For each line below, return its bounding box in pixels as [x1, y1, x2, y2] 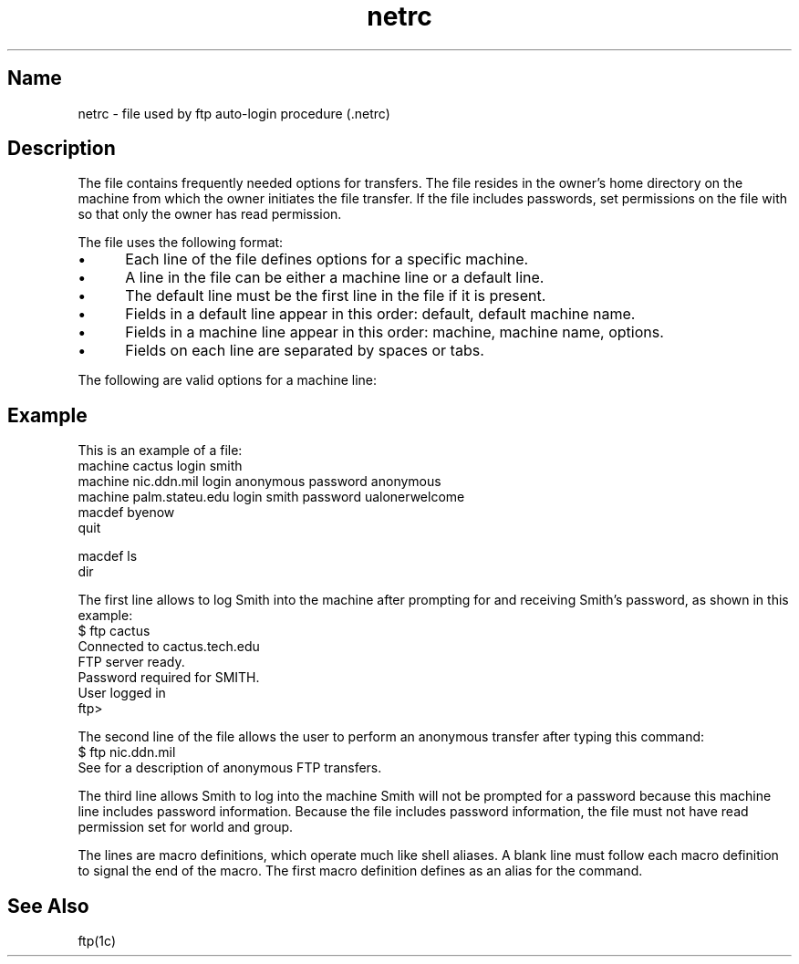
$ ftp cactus [78, 623, 150, 639]
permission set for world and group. [78, 819, 294, 835]
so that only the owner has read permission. [78, 206, 342, 223]
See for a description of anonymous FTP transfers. [78, 760, 382, 776]
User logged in [78, 685, 166, 701]
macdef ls [78, 548, 138, 565]
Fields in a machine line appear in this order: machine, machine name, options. [125, 323, 664, 342]
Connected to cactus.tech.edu [78, 638, 260, 655]
